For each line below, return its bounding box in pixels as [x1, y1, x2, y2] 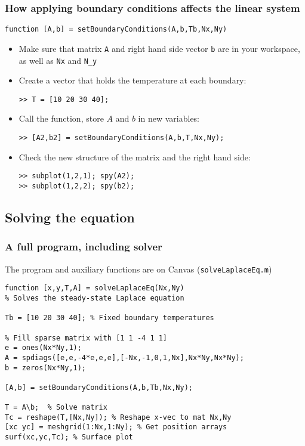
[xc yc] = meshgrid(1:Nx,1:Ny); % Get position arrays [5, 423, 227, 432]
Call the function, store [19, 112, 104, 125]
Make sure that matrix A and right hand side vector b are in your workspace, [19, 42, 300, 54]
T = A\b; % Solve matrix [5, 403, 107, 412]
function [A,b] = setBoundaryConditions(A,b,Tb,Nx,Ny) [5, 25, 227, 34]
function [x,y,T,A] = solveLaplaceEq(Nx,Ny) [5, 284, 184, 293]
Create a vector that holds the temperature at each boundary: [19, 74, 247, 86]
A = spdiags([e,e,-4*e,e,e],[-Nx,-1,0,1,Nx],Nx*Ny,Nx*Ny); [5, 353, 244, 362]
